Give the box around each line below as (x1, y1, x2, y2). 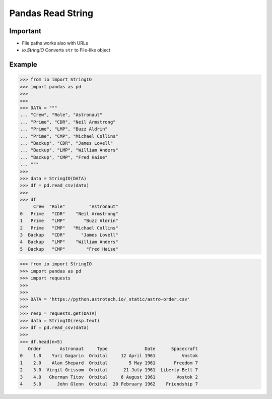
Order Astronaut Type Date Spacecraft (28, 346, 198, 352)
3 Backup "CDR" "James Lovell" (20, 232, 118, 238)
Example (9, 61, 37, 69)
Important (9, 27, 41, 35)
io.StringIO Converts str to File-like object (22, 47, 111, 53)
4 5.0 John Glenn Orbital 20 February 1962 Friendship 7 (20, 381, 198, 387)
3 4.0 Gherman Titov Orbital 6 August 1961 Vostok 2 (20, 374, 198, 380)
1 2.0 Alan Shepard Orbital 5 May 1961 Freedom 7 (20, 360, 198, 366)
